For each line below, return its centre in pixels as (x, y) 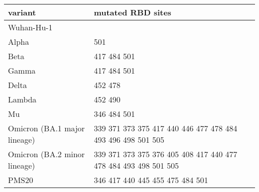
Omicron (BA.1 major (47, 128)
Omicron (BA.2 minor (47, 154)
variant (22, 12)
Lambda (22, 99)
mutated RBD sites (132, 12)
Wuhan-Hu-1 (30, 27)
